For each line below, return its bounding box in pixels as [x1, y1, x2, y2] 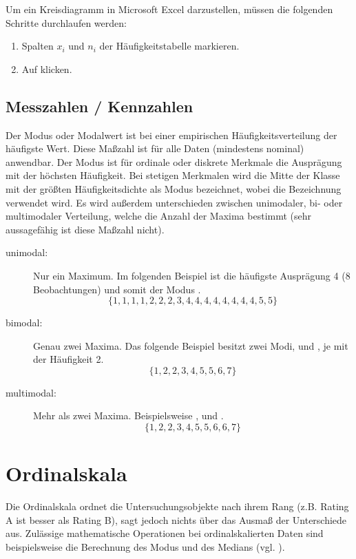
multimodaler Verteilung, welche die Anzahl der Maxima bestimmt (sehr [6, 209, 312, 223]
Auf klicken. [21, 61, 72, 76]
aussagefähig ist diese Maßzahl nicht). [6, 222, 165, 236]
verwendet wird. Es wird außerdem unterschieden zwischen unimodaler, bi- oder [6, 195, 343, 209]
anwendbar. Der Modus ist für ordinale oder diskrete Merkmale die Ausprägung [6, 154, 342, 169]
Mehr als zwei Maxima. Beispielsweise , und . [33, 408, 224, 423]
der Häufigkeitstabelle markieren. [99, 39, 240, 53]
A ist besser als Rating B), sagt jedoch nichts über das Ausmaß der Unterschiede [6, 512, 347, 527]
